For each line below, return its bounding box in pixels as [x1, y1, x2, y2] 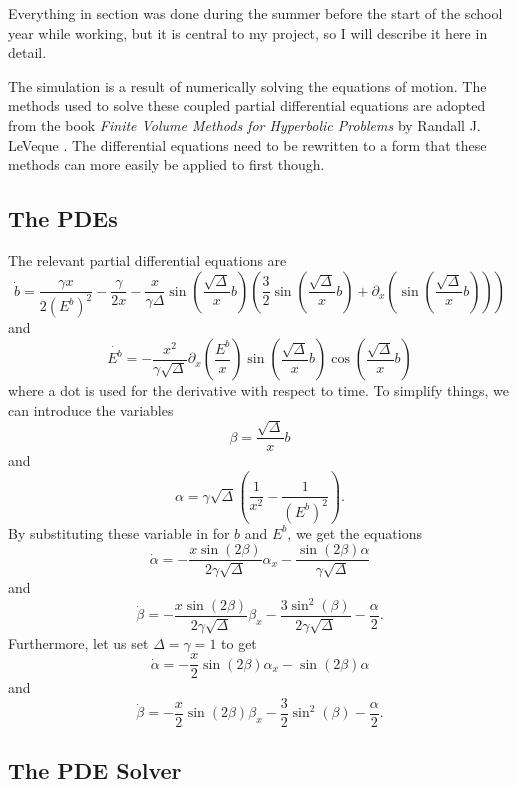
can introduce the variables [8, 399, 174, 420]
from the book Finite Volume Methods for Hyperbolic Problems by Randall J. [8, 114, 481, 135]
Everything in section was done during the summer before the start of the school [8, 3, 503, 23]
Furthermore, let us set [8, 632, 149, 653]
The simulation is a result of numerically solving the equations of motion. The [8, 75, 487, 96]
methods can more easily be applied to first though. [8, 154, 325, 175]
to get [221, 632, 257, 653]
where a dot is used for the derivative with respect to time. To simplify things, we [8, 380, 510, 401]
